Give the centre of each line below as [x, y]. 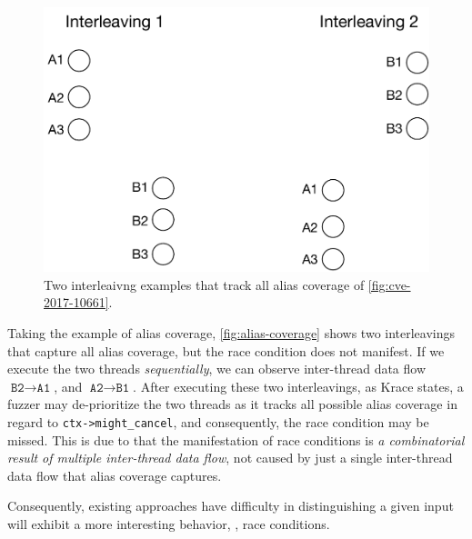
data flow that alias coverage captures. [115, 475]
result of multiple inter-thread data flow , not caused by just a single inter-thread [230, 458]
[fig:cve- [389, 284]
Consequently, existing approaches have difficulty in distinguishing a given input [231, 506]
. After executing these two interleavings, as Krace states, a [298, 386]
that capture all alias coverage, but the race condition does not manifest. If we [226, 350]
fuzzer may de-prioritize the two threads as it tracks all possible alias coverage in [232, 404]
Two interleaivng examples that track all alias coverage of [204, 284]
